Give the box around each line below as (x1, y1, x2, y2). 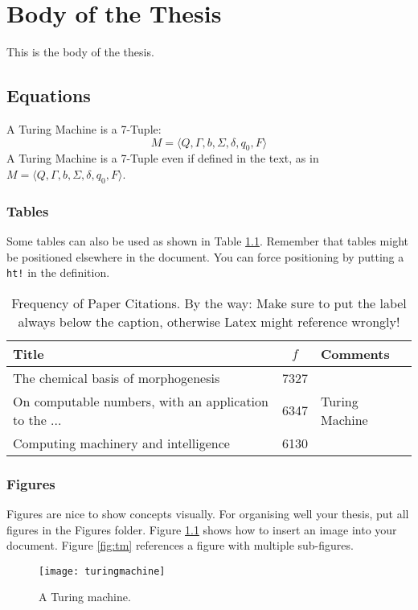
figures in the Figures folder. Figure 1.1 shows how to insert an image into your (6, 521, 397, 538)
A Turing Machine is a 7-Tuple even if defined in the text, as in (6, 150, 319, 167)
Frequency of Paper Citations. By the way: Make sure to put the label (11, 293, 407, 312)
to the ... (13, 410, 62, 429)
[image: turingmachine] (39, 565, 166, 577)
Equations (6, 83, 91, 108)
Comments (320, 344, 390, 363)
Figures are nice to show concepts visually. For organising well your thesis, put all (6, 505, 409, 521)
